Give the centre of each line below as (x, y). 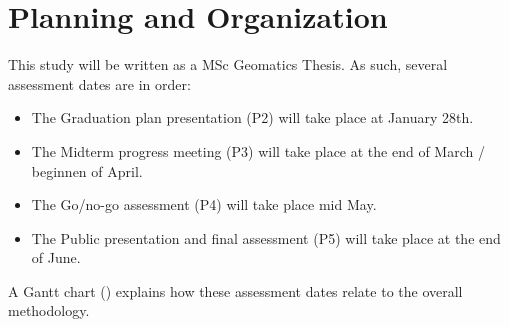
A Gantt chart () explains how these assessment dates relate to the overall (235, 290)
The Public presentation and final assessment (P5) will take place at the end (266, 237)
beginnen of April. (87, 170)
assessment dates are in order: (99, 83)
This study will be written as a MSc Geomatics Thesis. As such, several (228, 64)
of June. (56, 257)
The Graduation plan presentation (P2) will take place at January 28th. (252, 117)
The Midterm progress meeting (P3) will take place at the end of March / (258, 150)
